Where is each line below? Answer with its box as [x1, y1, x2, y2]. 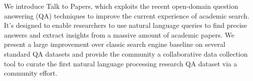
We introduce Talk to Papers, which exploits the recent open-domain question [4, 1, 238, 11]
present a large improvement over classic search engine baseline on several [4, 39, 226, 49]
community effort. [4, 68, 57, 78]
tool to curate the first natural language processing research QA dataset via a [4, 58, 237, 68]
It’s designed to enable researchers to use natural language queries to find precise [4, 20, 247, 30]
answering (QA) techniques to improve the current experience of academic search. [4, 10, 250, 20]
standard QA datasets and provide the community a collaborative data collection [4, 48, 248, 59]
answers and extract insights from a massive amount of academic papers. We [4, 29, 235, 40]
